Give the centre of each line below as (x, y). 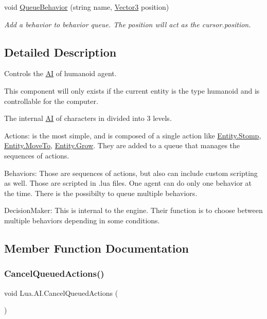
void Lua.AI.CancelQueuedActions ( (61, 293)
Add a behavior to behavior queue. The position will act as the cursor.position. (128, 24)
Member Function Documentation (97, 248)
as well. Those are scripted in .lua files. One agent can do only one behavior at (128, 183)
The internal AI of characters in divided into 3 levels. (88, 118)
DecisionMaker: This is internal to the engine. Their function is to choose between (133, 210)
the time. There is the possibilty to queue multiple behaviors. (101, 193)
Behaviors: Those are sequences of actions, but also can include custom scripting (131, 173)
